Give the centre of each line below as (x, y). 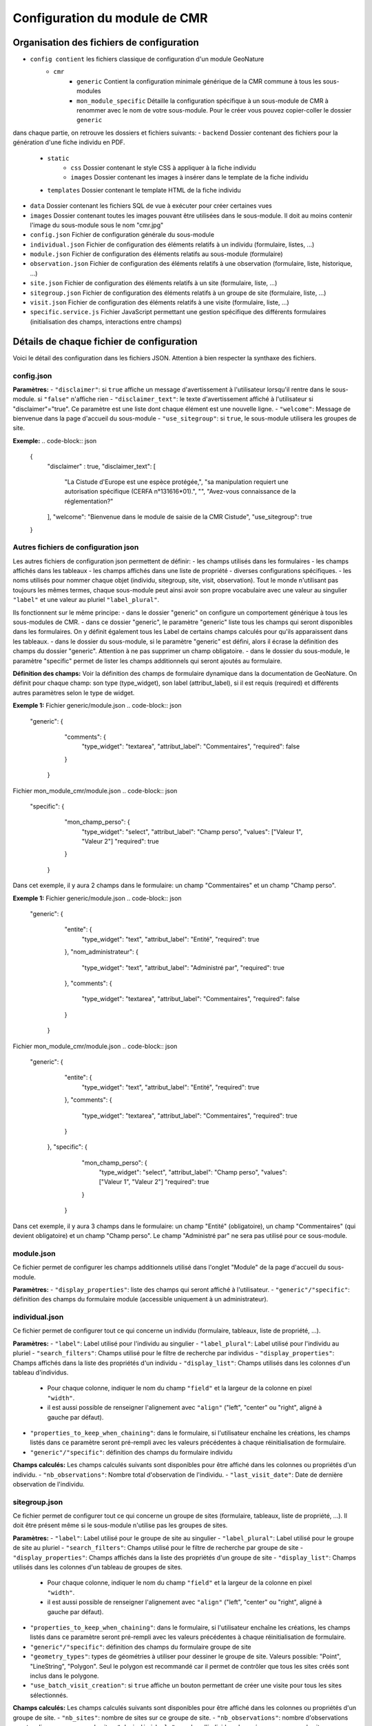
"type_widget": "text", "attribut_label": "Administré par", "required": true (183, 967)
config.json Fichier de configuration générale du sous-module (122, 235)
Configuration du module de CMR (110, 18)
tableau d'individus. (41, 1373)
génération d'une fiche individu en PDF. (69, 142)
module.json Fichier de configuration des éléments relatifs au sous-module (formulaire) (156, 254)
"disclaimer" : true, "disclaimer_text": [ (102, 466)
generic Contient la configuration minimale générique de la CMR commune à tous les (199, 81)
